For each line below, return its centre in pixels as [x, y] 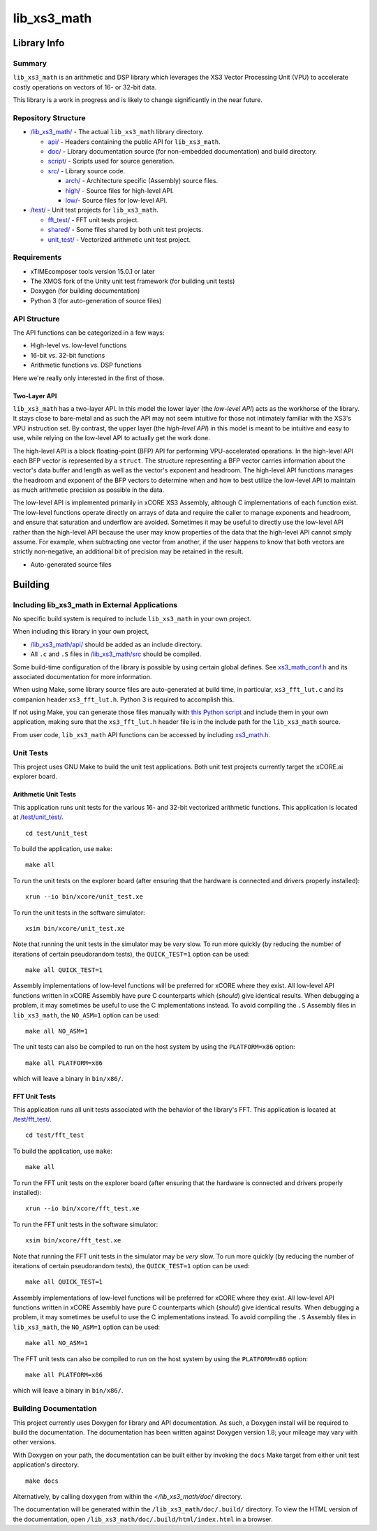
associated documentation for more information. [82, 676]
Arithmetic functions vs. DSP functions [86, 365]
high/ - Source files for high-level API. [120, 190]
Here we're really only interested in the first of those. [89, 378]
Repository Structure [50, 117]
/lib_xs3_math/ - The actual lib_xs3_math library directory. [117, 132]
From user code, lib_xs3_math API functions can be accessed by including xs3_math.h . [142, 734]
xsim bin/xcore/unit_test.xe [75, 928]
